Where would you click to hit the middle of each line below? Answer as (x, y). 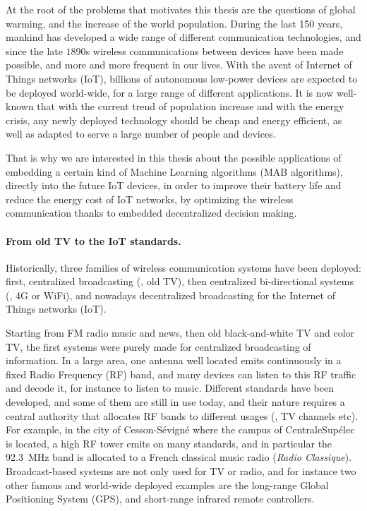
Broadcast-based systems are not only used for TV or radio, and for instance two (181, 471)
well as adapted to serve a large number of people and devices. (141, 134)
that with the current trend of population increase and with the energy (191, 106)
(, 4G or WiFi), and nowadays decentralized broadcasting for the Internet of (170, 295)
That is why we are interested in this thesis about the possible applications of (174, 157)
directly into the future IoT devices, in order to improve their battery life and (174, 185)
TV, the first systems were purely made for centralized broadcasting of (158, 346)
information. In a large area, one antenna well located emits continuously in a (174, 360)
